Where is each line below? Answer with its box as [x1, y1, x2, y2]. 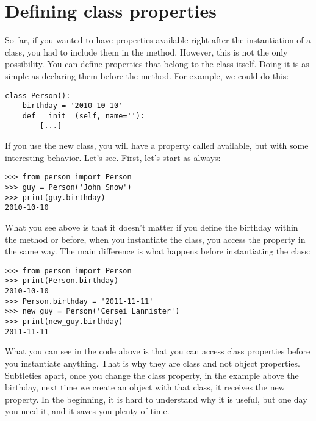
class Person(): [5, 91, 71, 100]
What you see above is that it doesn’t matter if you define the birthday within [5, 220, 298, 233]
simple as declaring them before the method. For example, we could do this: [5, 69, 289, 82]
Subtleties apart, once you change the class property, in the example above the [5, 369, 299, 381]
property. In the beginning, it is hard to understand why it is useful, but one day [5, 392, 307, 405]
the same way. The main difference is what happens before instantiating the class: [5, 245, 311, 257]
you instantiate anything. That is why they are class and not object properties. [5, 356, 300, 369]
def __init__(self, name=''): [22, 111, 145, 120]
